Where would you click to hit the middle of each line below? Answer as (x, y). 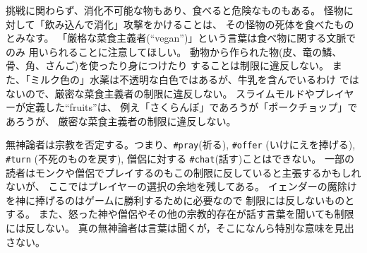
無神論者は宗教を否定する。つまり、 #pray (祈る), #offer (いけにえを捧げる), (181, 145)
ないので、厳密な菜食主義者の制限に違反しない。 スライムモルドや (160, 93)
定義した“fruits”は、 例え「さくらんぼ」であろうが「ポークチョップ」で (191, 107)
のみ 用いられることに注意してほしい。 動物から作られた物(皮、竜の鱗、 (174, 51)
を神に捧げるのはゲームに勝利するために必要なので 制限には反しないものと (180, 200)
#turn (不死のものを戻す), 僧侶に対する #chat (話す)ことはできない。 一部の (180, 158)
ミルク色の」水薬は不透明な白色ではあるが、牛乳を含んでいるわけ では (194, 79)
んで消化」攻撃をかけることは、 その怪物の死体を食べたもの (214, 24)
